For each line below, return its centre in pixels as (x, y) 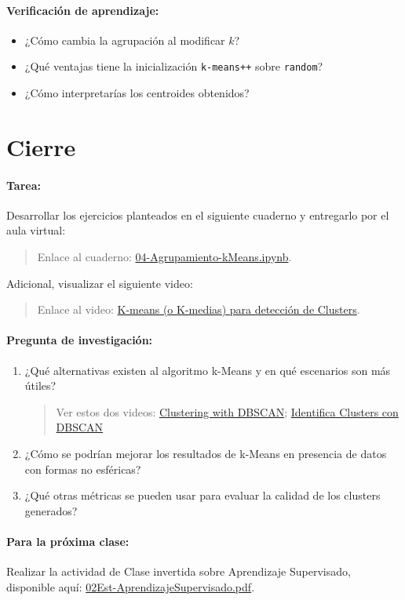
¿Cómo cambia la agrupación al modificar (125, 40)
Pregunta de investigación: (80, 340)
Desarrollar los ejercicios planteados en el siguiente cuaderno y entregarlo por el (198, 215)
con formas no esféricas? (83, 469)
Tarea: (24, 185)
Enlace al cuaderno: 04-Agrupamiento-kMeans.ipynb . (164, 256)
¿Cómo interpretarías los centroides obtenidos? (137, 93)
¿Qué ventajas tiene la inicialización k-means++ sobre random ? (174, 66)
